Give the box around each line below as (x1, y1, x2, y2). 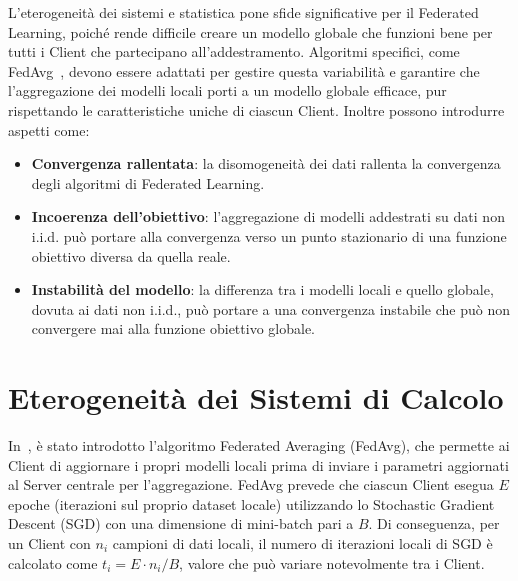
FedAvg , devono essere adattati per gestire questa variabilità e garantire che (8, 60, 480, 81)
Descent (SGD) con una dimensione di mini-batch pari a (8, 513, 354, 534)
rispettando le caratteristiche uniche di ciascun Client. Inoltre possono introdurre (8, 99, 505, 120)
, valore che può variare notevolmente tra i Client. (179, 552, 485, 573)
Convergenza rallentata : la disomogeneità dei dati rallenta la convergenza (31, 153, 501, 174)
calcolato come (8, 552, 98, 573)
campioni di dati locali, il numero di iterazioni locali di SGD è (112, 533, 493, 553)
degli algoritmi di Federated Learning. (31, 172, 265, 193)
